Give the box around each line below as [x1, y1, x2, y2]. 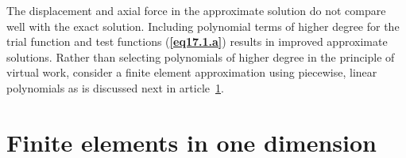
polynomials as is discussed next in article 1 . [6, 79, 224, 96]
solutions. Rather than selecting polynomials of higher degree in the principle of [6, 48, 395, 65]
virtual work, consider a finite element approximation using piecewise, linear [6, 64, 377, 81]
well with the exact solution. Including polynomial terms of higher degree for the [6, 17, 400, 34]
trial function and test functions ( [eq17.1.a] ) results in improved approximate [6, 33, 388, 50]
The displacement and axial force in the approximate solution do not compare [6, 2, 386, 18]
